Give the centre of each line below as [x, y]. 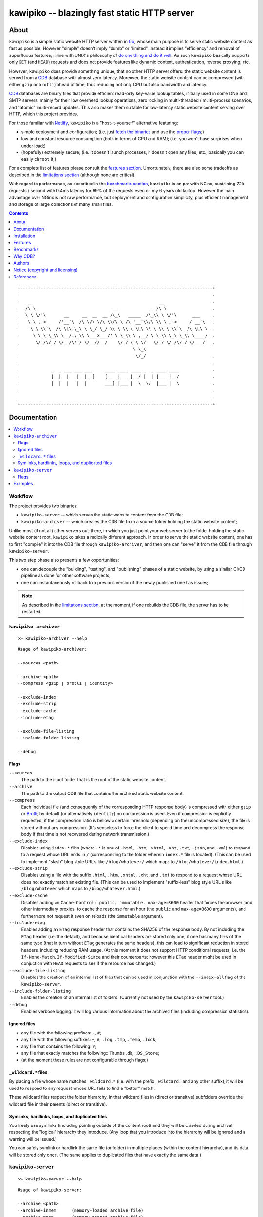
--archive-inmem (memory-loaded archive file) [81, 1210]
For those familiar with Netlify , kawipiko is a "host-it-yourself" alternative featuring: [94, 123]
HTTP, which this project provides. [44, 114]
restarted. [32, 611]
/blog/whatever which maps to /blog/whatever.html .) [81, 889]
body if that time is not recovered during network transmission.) [85, 834]
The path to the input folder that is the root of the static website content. [94, 779]
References [25, 277]
